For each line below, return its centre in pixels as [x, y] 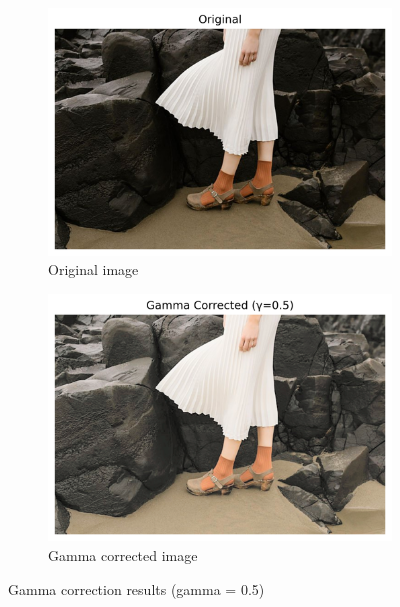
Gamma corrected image [123, 554]
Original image [93, 269]
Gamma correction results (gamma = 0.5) [136, 588]
